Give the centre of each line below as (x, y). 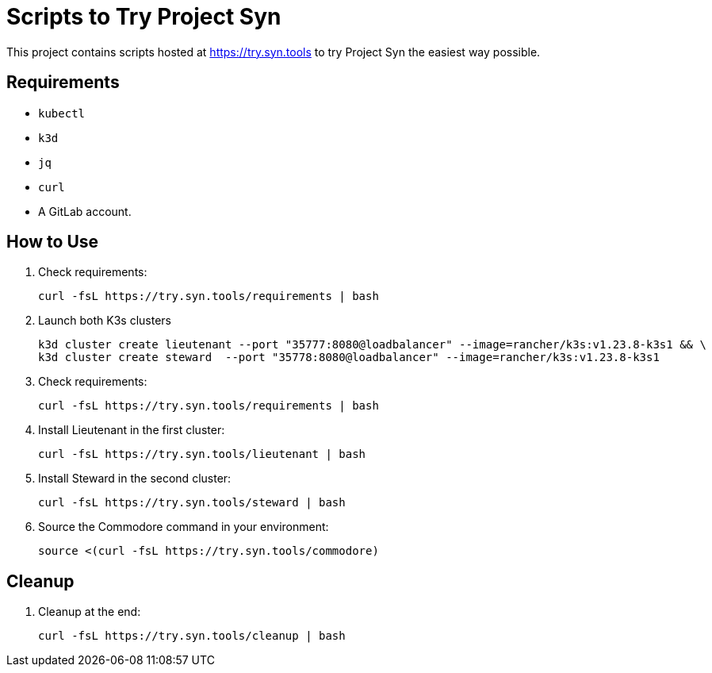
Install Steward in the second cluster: (135, 479)
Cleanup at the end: (90, 612)
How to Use (53, 242)
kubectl (62, 113)
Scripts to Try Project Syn (144, 17)
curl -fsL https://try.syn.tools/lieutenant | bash (202, 454)
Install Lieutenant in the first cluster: (132, 430)
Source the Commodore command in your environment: (184, 527)
